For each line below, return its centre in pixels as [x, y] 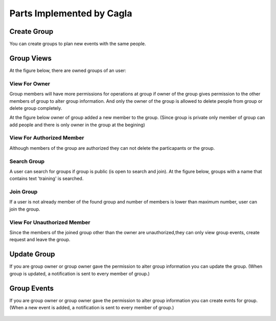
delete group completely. [36, 108]
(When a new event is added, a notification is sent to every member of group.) [92, 307]
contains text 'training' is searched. [47, 178]
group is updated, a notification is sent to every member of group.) [80, 273]
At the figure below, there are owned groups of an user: [68, 70]
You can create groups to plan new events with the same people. [78, 44]
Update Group [32, 254]
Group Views [31, 58]
